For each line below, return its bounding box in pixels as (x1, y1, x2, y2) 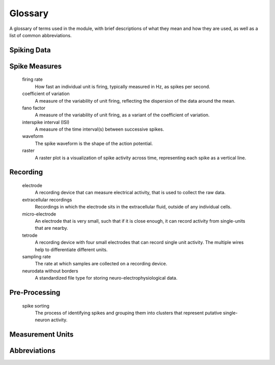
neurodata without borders (22, 267, 78, 274)
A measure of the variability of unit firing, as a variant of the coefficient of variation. (35, 112, 210, 118)
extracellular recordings (22, 196, 72, 203)
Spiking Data (9, 46, 51, 54)
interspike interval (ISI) (22, 119, 70, 125)
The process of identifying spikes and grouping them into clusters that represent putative (35, 310, 222, 316)
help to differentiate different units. (35, 247, 108, 253)
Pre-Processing (9, 288, 61, 297)
